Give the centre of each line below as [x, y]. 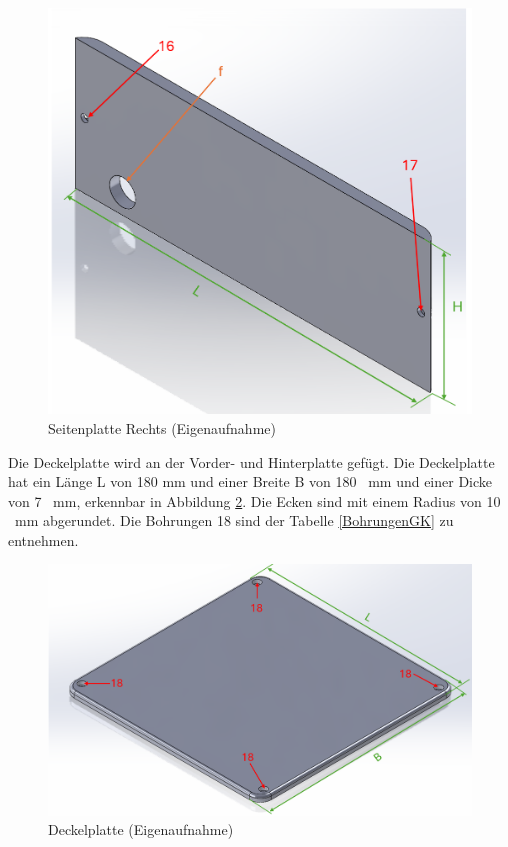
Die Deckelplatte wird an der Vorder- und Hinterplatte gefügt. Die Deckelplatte [251, 461]
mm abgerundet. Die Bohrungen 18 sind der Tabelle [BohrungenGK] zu [234, 520]
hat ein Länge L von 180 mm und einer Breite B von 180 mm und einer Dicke [250, 481]
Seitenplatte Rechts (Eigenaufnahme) [162, 427]
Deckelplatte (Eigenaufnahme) [141, 829]
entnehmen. [43, 539]
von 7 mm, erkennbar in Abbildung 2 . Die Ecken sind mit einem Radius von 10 [254, 500]
